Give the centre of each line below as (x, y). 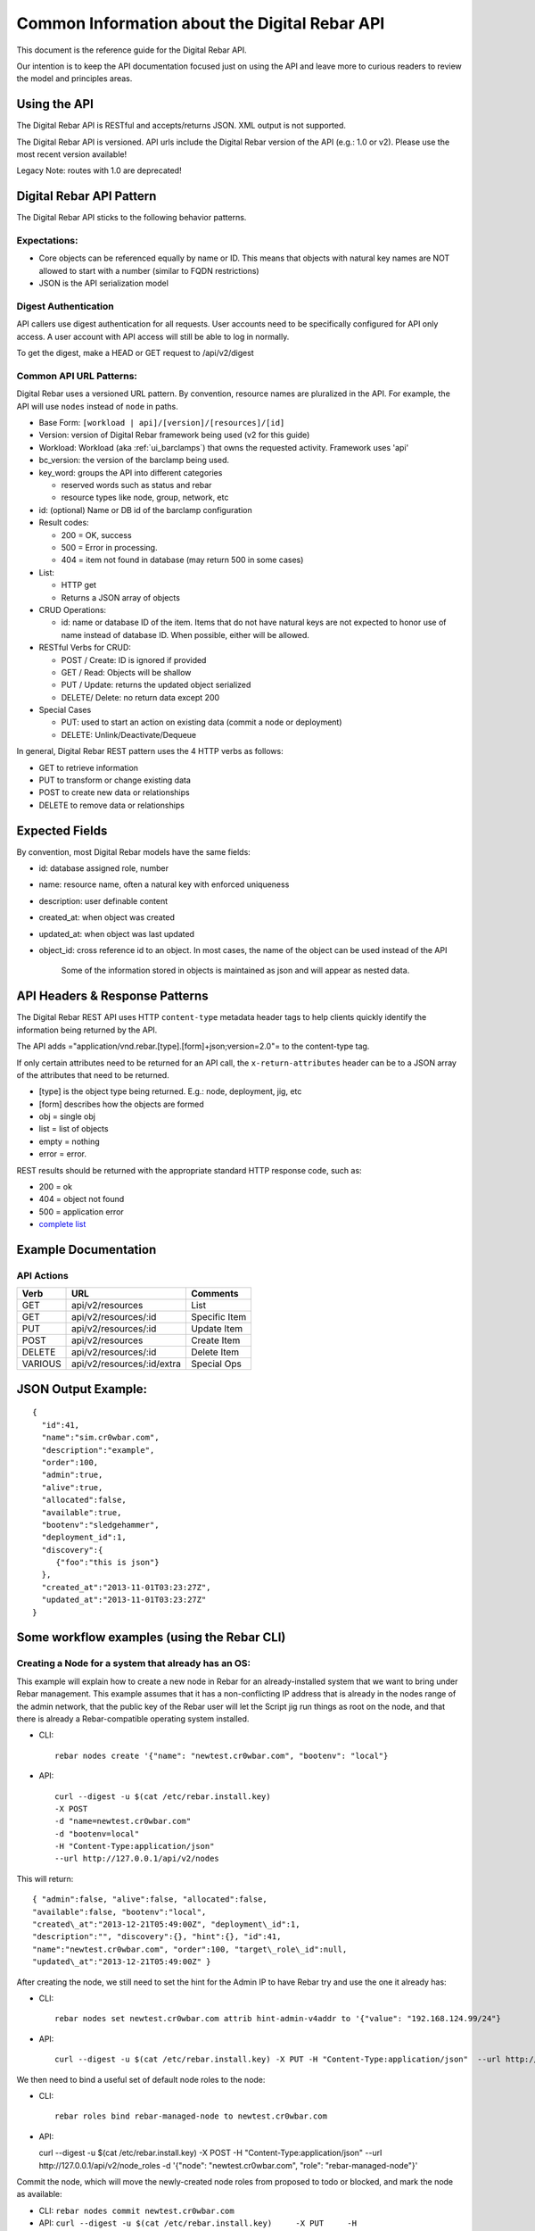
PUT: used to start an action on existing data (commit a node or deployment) (202, 722)
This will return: (45, 1879)
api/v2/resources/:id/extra (127, 1364)
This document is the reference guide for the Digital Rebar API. (132, 50)
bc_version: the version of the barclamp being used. (134, 460)
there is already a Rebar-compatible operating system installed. (133, 1719)
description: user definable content (103, 900)
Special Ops (216, 1364)
